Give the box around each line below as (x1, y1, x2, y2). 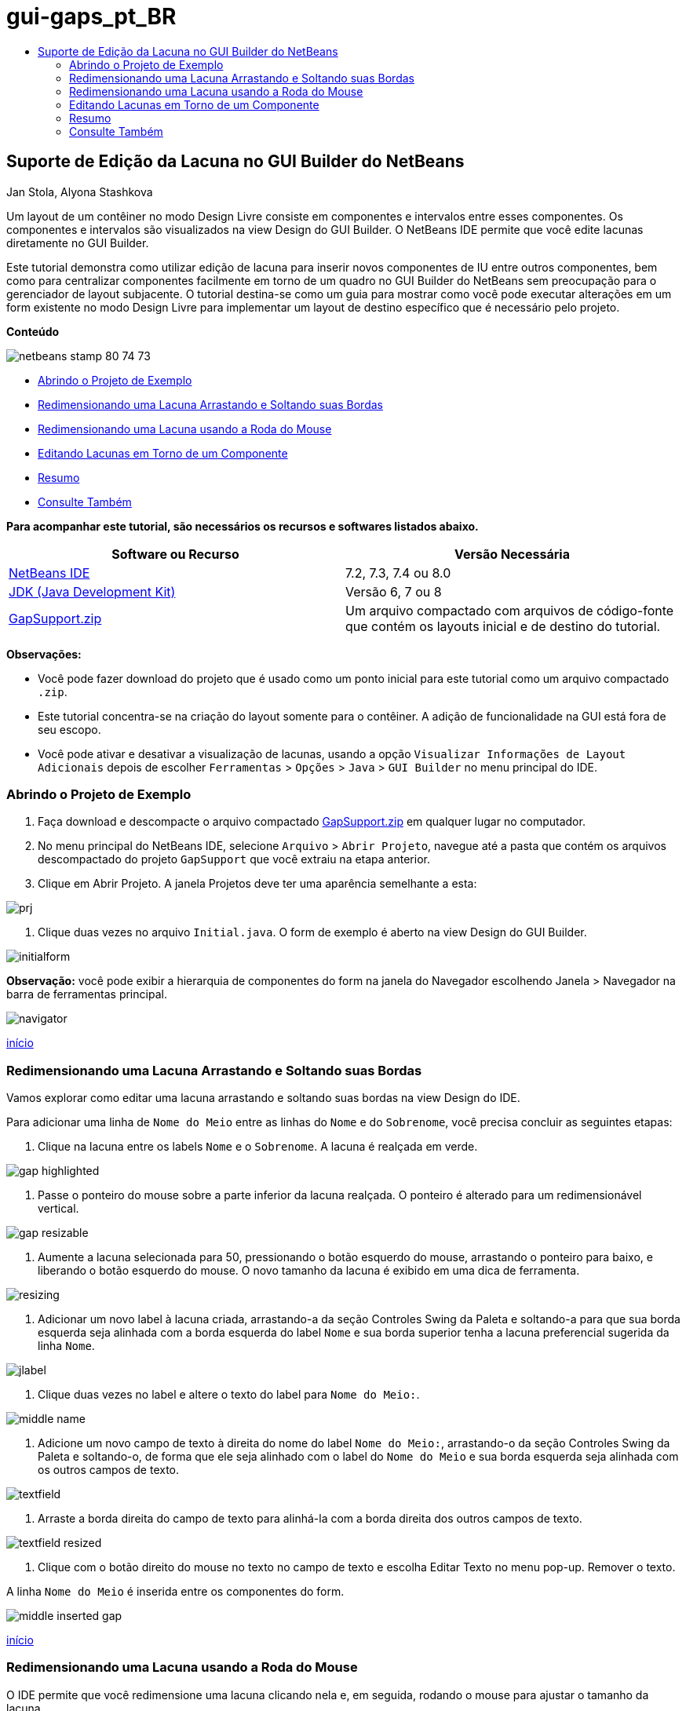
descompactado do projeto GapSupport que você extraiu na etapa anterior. (38, 852, 430, 866)
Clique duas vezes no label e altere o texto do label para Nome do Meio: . (38, 1388, 420, 1402)
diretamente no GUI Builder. (6, 235, 149, 250)
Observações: (6, 647, 82, 661)
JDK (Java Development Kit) (9, 583, 176, 600)
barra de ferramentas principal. (6, 987, 167, 1001)
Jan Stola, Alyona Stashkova (6, 184, 153, 199)
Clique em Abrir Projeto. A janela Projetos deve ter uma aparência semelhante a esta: (38, 877, 477, 891)
